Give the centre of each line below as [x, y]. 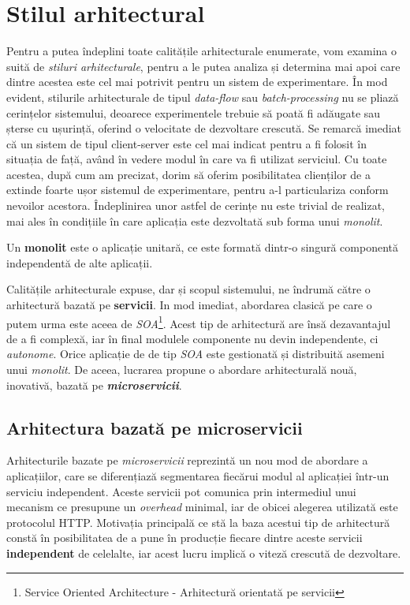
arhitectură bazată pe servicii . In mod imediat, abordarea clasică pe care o [189, 305]
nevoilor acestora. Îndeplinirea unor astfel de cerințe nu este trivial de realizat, [196, 205]
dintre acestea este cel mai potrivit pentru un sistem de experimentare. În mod [197, 82]
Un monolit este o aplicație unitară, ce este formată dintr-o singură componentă [202, 247]
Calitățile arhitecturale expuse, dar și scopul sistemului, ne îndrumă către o [188, 289]
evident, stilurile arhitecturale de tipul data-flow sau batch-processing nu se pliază [203, 97]
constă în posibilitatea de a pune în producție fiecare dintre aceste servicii [184, 538]
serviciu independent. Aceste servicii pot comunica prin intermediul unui [181, 491]
